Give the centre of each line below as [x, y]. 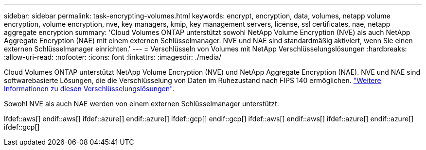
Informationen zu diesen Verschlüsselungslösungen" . [89, 89]
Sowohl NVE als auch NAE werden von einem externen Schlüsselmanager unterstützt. [142, 104]
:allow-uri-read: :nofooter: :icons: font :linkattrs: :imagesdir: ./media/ [113, 57]
